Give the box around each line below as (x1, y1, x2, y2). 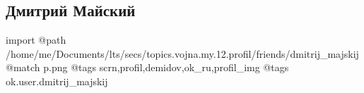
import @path (6, 32, 66, 47)
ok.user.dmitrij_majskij (6, 73, 108, 88)
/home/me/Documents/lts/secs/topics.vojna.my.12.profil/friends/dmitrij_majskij (6, 46, 359, 61)
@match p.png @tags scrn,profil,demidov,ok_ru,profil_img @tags (6, 60, 289, 75)
